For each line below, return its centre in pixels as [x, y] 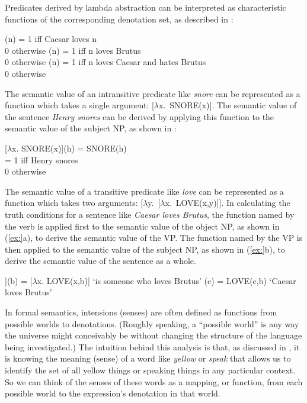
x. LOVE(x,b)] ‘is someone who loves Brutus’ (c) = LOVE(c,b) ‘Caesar [167, 280]
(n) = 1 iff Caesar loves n [51, 39]
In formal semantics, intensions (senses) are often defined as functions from [141, 312]
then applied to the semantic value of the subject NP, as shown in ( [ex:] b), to [145, 249]
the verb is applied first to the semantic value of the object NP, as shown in [142, 226]
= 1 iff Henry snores [41, 159]
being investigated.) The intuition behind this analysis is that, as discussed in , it [152, 346]
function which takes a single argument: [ [79, 105]
